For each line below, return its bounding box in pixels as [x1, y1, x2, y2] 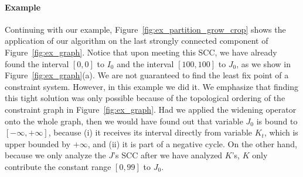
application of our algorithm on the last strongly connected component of [5, 34, 268, 47]
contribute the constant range [5, 160, 111, 172]
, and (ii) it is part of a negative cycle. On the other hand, [87, 137, 297, 150]
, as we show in [236, 57, 291, 70]
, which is [264, 126, 298, 138]
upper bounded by [5, 137, 71, 150]
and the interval [117, 57, 174, 70]
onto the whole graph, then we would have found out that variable [5, 114, 243, 127]
